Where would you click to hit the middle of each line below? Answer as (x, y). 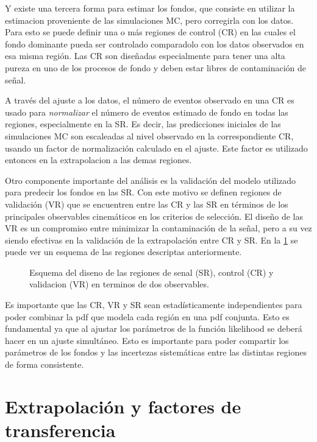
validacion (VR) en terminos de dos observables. (119, 284)
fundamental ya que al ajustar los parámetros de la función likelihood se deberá (154, 328)
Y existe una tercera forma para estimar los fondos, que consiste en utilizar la (150, 8)
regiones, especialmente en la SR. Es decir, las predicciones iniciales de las (143, 124)
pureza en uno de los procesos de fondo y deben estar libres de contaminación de (156, 67)
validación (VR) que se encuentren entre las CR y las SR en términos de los (147, 204)
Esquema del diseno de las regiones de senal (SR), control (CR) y (151, 272)
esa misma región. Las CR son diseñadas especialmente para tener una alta (145, 56)
